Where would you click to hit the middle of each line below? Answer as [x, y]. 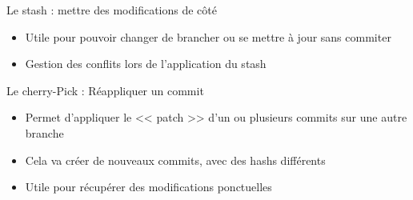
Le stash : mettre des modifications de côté [112, 10]
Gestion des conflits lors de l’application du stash [146, 64]
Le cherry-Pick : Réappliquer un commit [105, 90]
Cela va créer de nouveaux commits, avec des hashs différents [175, 160]
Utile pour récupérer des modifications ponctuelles [148, 187]
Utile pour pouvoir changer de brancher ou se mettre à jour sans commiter [208, 36]
